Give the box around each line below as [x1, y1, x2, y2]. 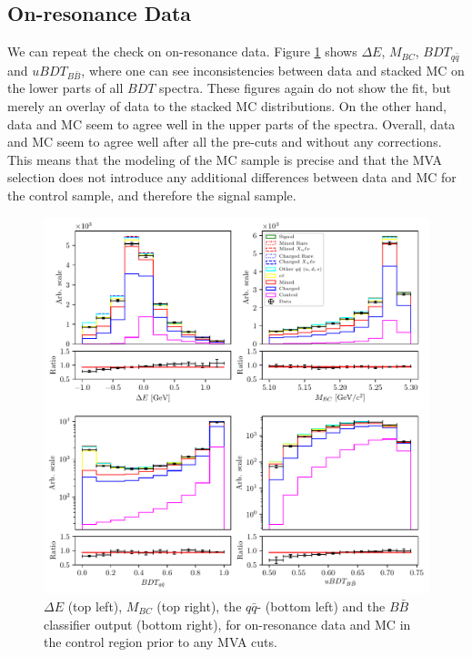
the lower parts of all [7, 78, 124, 98]
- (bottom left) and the [256, 596, 386, 615]
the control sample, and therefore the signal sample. [7, 185, 296, 204]
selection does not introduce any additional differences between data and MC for [7, 168, 457, 187]
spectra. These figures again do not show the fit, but [159, 78, 451, 98]
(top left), [67, 596, 123, 615]
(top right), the [156, 596, 242, 615]
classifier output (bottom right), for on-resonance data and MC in [44, 614, 411, 633]
